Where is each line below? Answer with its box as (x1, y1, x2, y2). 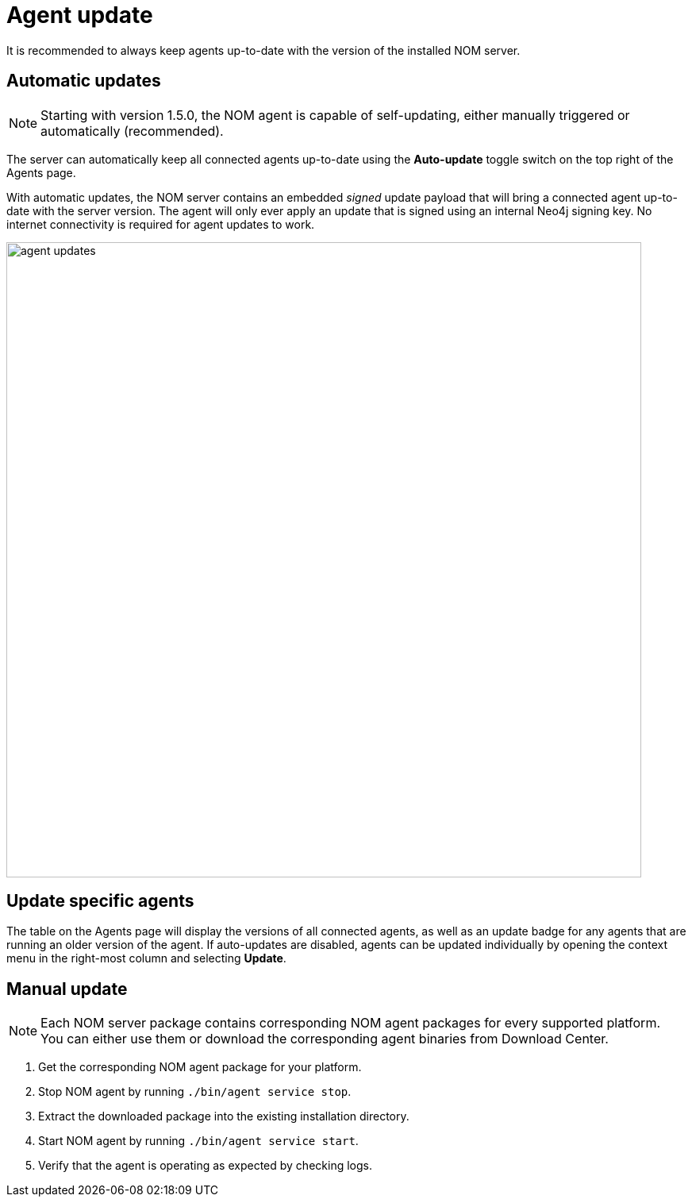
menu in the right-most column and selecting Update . (6, 951, 286, 966)
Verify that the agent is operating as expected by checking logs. (38, 1159, 372, 1173)
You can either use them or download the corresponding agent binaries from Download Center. (40, 1031, 609, 1047)
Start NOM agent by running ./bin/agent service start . (38, 1134, 359, 1148)
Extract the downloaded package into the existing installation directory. (38, 1109, 409, 1124)
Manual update (6, 978, 128, 999)
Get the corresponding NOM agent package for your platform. (38, 1060, 362, 1074)
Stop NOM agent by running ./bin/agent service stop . (38, 1085, 352, 1099)
